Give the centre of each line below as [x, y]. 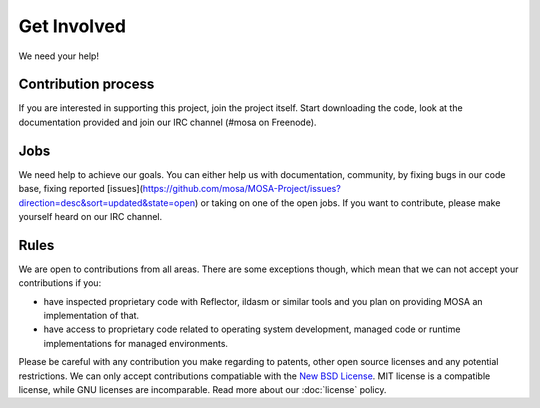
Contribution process [86, 84]
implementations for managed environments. [136, 343]
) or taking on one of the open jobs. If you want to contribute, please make [347, 202]
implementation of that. [91, 315]
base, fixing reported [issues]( [81, 189]
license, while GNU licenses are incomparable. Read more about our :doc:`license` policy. [202, 389]
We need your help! [59, 56]
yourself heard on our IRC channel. [90, 216]
